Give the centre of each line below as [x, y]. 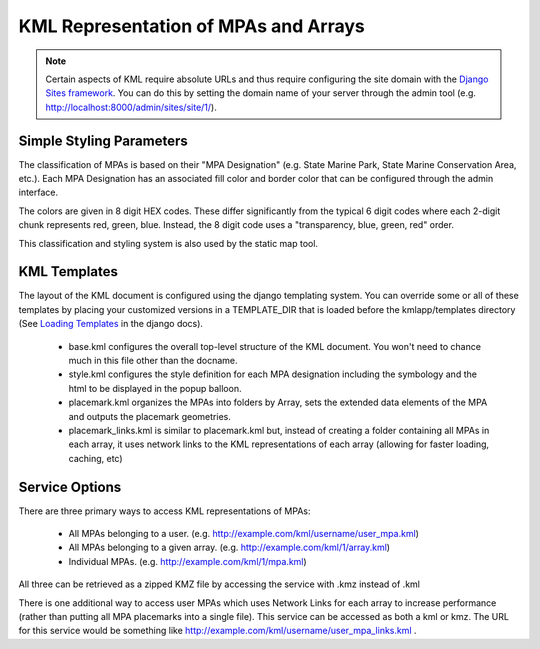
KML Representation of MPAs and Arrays [191, 26]
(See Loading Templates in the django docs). [111, 324]
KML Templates [68, 271]
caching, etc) [96, 458]
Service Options [70, 486]
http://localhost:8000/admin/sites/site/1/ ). [131, 107]
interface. [38, 192]
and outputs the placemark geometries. [150, 416]
